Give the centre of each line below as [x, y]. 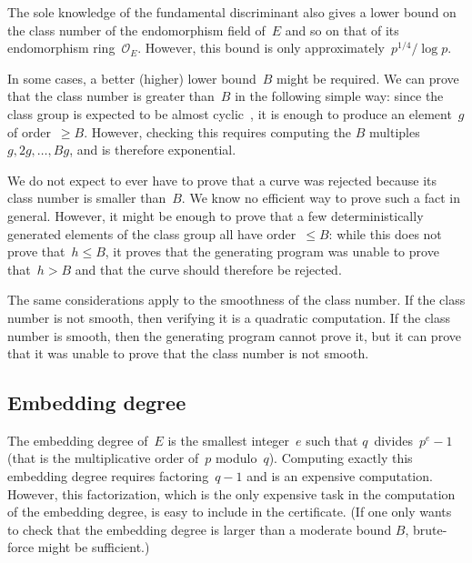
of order [29, 131]
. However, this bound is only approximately [261, 48]
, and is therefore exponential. [153, 150]
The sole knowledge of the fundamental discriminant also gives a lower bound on [232, 12]
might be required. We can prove [368, 78]
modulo [236, 458]
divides [393, 440]
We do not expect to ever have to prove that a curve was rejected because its [222, 180]
